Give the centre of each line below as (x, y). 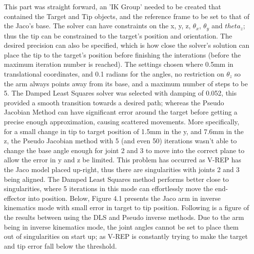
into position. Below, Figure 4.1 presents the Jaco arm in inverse (124, 198)
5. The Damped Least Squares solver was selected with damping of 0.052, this (120, 93)
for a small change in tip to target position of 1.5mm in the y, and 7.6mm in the (124, 131)
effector (15, 198)
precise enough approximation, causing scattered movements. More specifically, (122, 121)
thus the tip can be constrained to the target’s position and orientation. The (118, 35)
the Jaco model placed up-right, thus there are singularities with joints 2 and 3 (122, 169)
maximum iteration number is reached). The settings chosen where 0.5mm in (119, 64)
